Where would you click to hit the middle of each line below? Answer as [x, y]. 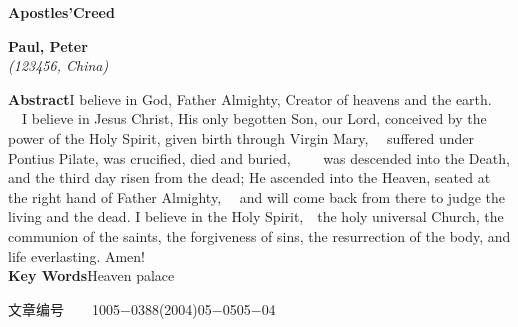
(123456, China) [58, 65]
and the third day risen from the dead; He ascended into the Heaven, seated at [249, 177]
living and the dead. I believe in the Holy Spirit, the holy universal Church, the [256, 216]
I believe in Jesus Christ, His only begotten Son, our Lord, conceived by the [254, 118]
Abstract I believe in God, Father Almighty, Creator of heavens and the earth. [250, 98]
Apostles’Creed [61, 12]
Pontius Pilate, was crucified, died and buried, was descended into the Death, [259, 157]
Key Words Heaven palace [91, 275]
